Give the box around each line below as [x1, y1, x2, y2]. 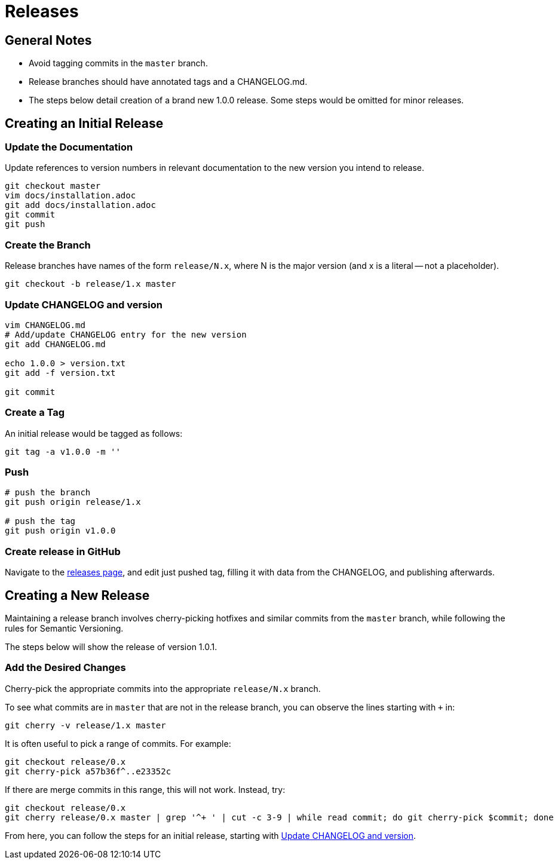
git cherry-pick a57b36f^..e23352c [5, 766, 171, 776]
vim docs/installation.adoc [5, 191, 136, 201]
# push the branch [5, 488, 91, 498]
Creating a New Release [5, 587, 150, 603]
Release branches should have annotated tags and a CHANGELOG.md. [29, 76, 308, 87]
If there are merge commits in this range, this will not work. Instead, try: [5, 784, 286, 795]
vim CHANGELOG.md [5, 320, 85, 330]
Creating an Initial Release [5, 115, 164, 131]
